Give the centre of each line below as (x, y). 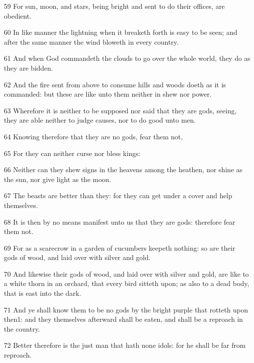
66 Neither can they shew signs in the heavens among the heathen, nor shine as (123, 169)
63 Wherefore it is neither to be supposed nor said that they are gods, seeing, (120, 110)
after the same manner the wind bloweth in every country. (91, 41)
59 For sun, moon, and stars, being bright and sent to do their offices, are (114, 6)
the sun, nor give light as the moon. (58, 179)
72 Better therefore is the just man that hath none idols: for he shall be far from (125, 345)
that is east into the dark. (43, 293)
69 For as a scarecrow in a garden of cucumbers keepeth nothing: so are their (120, 247)
